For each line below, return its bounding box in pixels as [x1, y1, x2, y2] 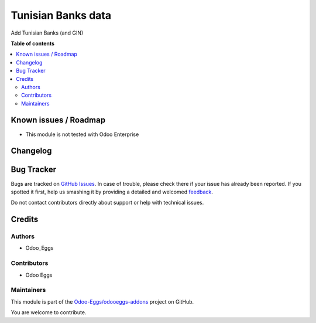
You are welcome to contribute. [11, 309, 87, 316]
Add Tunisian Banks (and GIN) [11, 29, 84, 36]
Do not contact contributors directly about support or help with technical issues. [11, 199, 204, 206]
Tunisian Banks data [11, 9, 111, 22]
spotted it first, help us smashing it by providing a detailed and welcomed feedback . [11, 188, 214, 195]
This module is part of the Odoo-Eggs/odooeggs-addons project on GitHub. [11, 298, 194, 305]
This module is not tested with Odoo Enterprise [25, 131, 139, 138]
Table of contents [11, 40, 55, 47]
